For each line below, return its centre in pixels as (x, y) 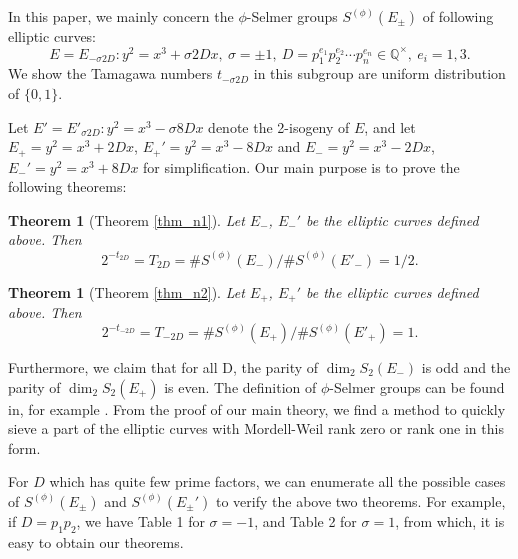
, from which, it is (450, 520)
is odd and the (466, 367)
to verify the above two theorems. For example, (361, 500)
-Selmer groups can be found (417, 386)
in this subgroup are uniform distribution (379, 73)
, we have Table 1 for (140, 520)
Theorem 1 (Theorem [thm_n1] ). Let (126, 219)
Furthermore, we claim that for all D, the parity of (163, 367)
